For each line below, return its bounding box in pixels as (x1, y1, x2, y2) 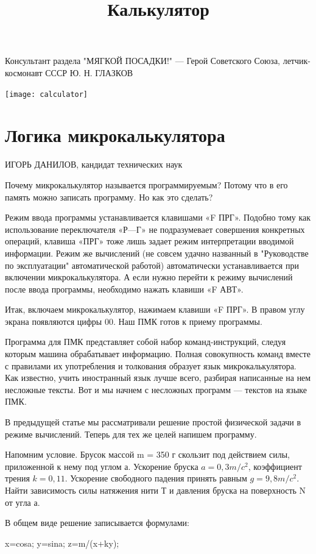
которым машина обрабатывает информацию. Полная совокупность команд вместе (5, 347, 311, 360)
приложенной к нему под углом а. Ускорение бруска (5, 460, 198, 472)
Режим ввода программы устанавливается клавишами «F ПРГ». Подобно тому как (5, 211, 311, 224)
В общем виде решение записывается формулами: (5, 516, 189, 529)
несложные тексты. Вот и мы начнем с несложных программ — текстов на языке (5, 383, 307, 396)
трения (5, 472, 30, 485)
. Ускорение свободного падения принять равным (65, 472, 247, 485)
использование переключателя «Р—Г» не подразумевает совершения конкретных (5, 222, 305, 235)
